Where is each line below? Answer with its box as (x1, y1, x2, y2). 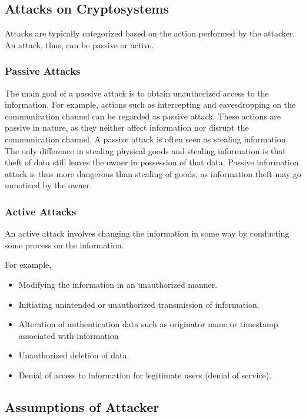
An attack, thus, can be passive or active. (5, 38, 154, 51)
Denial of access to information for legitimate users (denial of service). (18, 368, 272, 381)
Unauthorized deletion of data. (18, 349, 129, 361)
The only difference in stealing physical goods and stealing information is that (5, 144, 286, 157)
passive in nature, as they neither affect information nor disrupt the (5, 121, 249, 134)
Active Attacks (5, 204, 76, 218)
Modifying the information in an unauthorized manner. (18, 278, 218, 290)
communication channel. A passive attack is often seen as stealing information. (5, 132, 288, 145)
